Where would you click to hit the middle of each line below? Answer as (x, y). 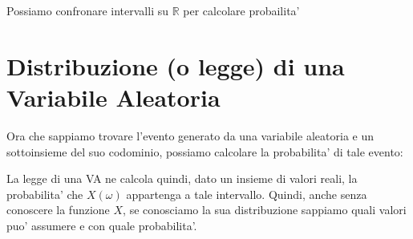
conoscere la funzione (58, 210)
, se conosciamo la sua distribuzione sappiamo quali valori (265, 210)
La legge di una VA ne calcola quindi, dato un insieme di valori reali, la (182, 178)
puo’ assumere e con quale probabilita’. (102, 225)
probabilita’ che (45, 194)
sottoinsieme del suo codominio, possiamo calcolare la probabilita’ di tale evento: (205, 151)
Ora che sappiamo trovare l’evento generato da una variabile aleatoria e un (190, 135)
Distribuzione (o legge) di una (176, 65)
